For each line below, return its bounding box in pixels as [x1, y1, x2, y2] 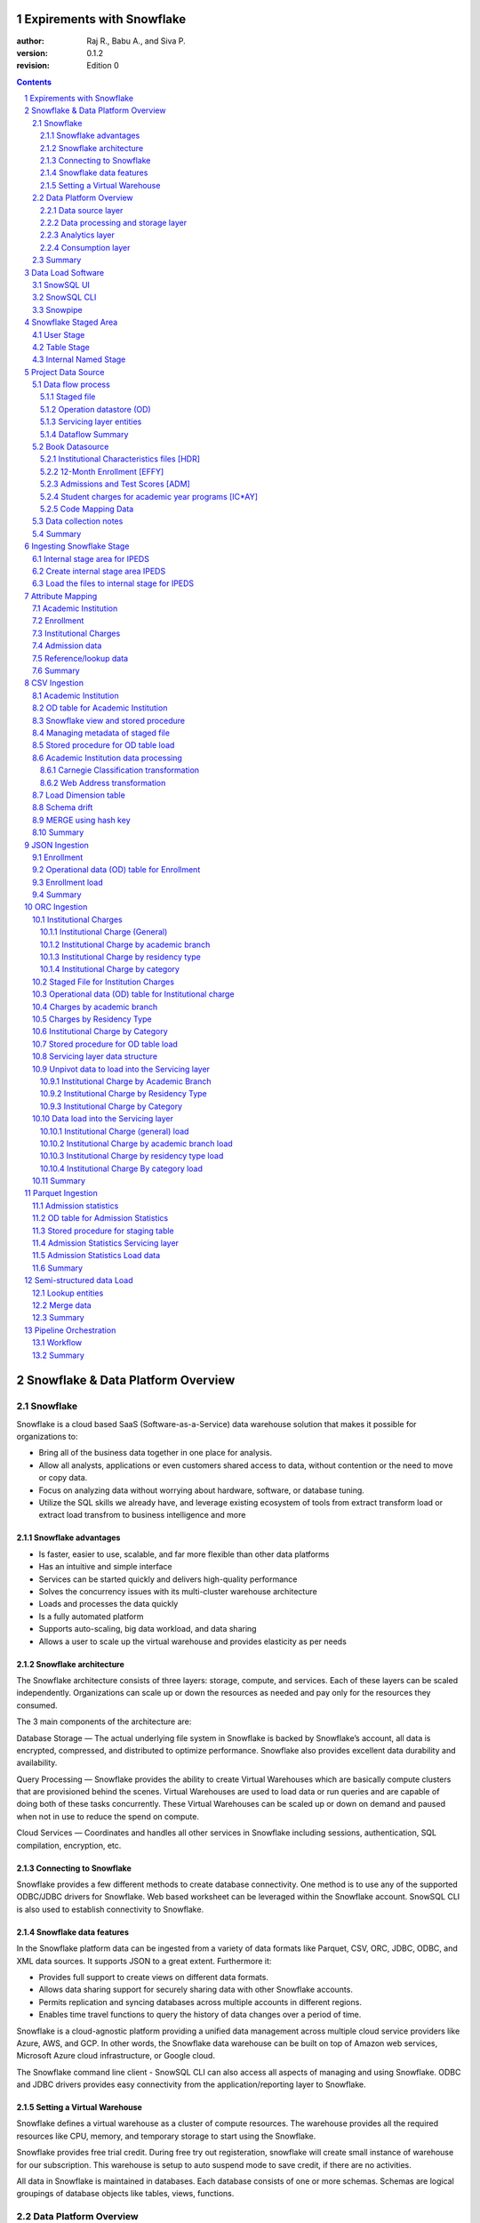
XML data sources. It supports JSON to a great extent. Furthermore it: [16, 1955, 272, 1966]
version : [16, 47, 48, 58]
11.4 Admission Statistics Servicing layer [32, 1238, 180, 1248]
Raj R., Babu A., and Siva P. [86, 36, 186, 46]
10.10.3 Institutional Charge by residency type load [40, 1151, 224, 1161]
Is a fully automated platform [38, 1610, 144, 1622]
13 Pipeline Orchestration [24, 1325, 116, 1336]
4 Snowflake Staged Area [24, 317, 118, 328]
